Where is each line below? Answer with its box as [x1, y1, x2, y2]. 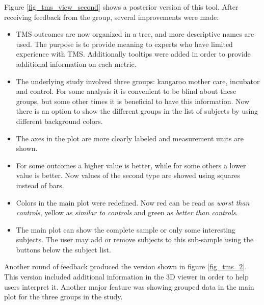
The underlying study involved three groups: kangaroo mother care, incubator [16, 75, 260, 86]
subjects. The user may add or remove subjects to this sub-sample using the [16, 234, 254, 245]
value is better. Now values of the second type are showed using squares [16, 170, 241, 181]
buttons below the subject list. [16, 244, 111, 255]
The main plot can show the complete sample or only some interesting [16, 224, 235, 235]
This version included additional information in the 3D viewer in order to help [4, 271, 249, 282]
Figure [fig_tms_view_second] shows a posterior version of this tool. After [4, 2, 239, 12]
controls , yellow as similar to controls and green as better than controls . [16, 207, 238, 218]
